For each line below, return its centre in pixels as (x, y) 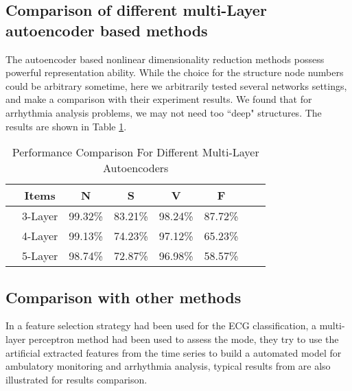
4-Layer (40, 236)
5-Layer (40, 256)
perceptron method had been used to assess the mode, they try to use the (184, 339)
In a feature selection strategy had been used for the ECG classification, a (161, 325)
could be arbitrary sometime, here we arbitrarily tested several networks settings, (176, 85)
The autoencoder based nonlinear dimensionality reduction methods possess (165, 59)
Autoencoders (136, 168)
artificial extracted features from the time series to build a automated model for (174, 352)
